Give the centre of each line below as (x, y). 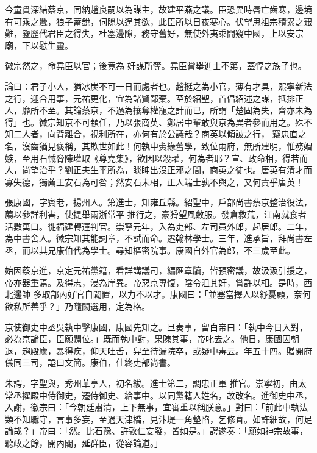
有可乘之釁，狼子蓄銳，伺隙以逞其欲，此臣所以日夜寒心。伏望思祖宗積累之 (154, 21)
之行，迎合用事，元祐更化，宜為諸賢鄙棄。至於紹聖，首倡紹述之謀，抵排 (150, 98)
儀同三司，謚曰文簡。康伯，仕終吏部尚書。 (90, 362)
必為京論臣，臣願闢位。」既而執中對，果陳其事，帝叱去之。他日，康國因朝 (152, 339)
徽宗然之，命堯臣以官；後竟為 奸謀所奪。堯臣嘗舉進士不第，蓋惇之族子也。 (156, 66)
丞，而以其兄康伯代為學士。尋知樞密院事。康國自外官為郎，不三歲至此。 (150, 250)
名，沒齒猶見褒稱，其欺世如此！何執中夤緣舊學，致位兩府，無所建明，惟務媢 (158, 145)
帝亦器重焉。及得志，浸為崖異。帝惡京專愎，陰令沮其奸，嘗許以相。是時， (154, 282)
